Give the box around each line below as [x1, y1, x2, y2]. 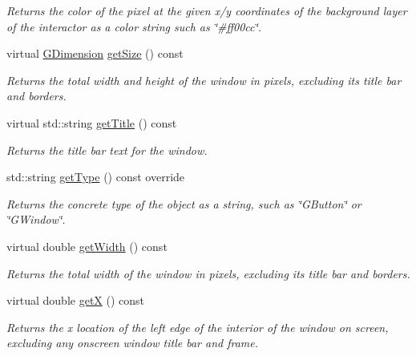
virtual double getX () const [6, 292, 145, 309]
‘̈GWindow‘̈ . [6, 211, 66, 228]
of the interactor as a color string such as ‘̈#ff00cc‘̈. [6, 18, 262, 34]
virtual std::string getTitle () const [6, 114, 177, 131]
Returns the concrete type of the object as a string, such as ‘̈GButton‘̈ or [6, 195, 361, 212]
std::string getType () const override [6, 168, 185, 185]
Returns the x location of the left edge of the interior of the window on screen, [6, 318, 389, 335]
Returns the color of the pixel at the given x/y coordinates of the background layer [6, 2, 407, 18]
